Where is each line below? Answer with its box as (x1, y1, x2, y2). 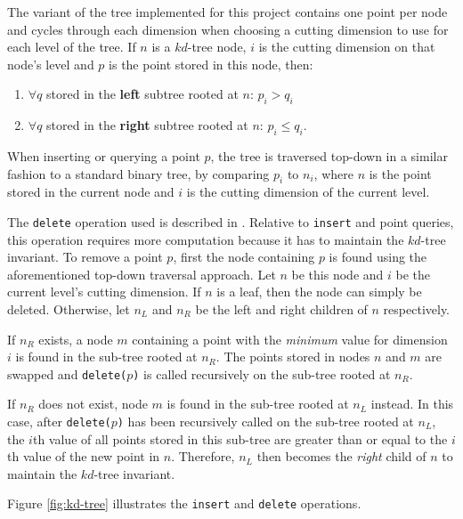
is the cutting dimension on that (258, 37, 435, 56)
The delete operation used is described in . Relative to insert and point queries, (7, 212, 454, 231)
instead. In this (370, 394, 454, 413)
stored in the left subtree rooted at (46, 85, 239, 103)
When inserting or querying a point (7, 146, 200, 165)
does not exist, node (38, 394, 148, 413)
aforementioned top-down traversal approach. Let (7, 264, 276, 283)
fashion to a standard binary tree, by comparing (7, 164, 270, 182)
